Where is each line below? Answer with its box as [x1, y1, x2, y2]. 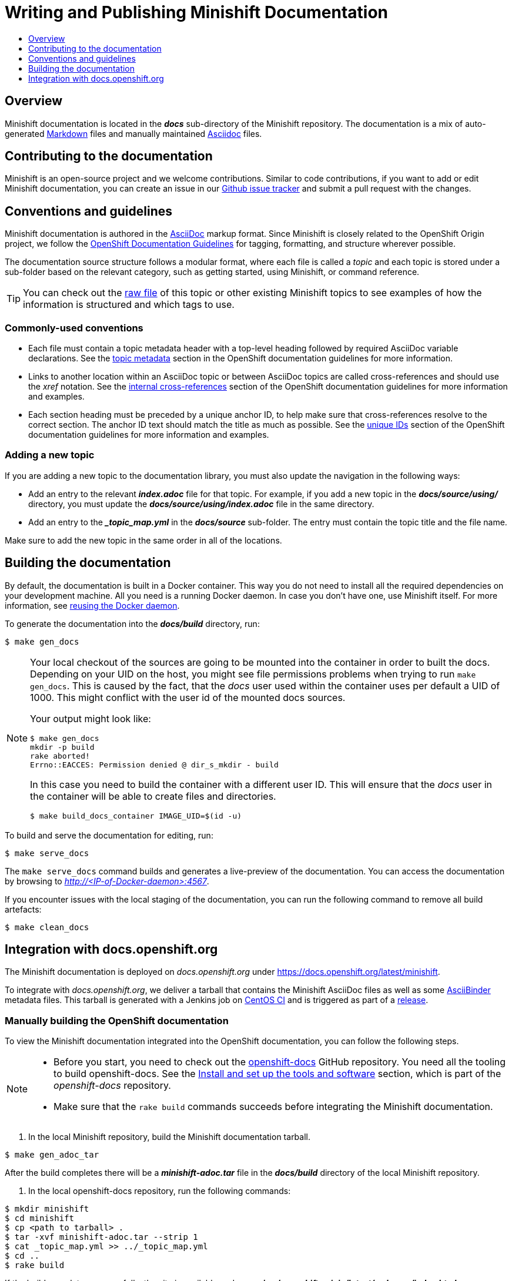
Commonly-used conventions [5, 321, 143, 334]
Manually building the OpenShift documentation [5, 1014, 229, 1027]
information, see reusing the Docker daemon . [5, 600, 180, 611]
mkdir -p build [30, 742, 95, 752]
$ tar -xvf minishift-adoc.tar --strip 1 [5, 1232, 198, 1242]
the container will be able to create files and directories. [30, 790, 276, 802]
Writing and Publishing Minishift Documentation [5, 2, 388, 22]
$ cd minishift [5, 1213, 75, 1223]
